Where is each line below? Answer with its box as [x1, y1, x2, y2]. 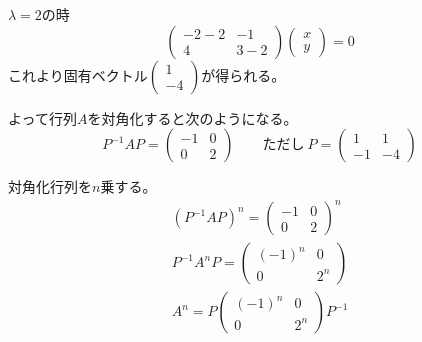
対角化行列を [8, 176, 92, 197]
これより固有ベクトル [8, 64, 148, 85]
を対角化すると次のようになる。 [87, 107, 298, 128]
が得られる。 [201, 64, 286, 85]
